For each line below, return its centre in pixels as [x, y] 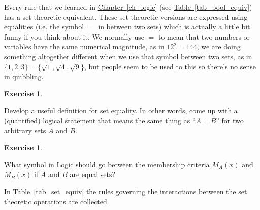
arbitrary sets [25, 130]
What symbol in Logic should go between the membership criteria [107, 164]
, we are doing [219, 46]
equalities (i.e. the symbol [44, 27]
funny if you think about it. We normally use [74, 36]
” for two [230, 120]
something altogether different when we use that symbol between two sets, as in [128, 56]
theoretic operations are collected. [57, 201]
